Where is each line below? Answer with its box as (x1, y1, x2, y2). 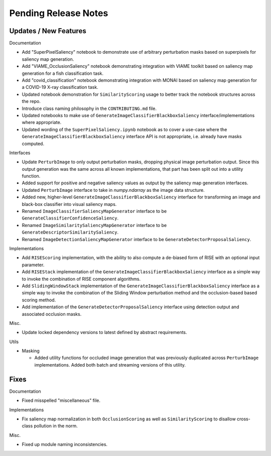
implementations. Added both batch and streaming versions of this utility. (34, 362, 186, 368)
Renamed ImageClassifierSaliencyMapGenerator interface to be (22, 208, 167, 214)
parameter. (22, 262, 45, 268)
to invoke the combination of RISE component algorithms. (22, 276, 141, 282)
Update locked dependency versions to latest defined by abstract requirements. (22, 329, 188, 335)
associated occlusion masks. (22, 311, 82, 317)
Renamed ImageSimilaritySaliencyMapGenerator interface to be (22, 222, 167, 228)
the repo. (22, 98, 41, 104)
